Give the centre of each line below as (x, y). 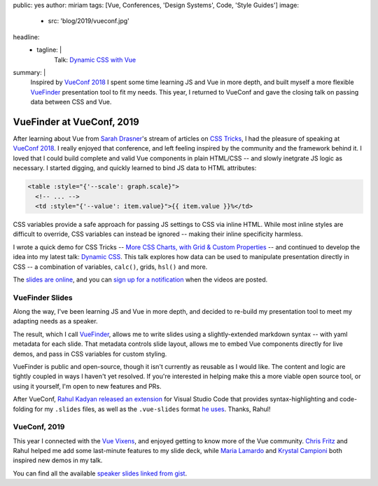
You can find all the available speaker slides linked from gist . (100, 473)
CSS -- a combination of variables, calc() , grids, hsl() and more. (110, 267)
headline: (26, 37)
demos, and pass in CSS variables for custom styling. (90, 354)
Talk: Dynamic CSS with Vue (95, 60)
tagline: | (49, 50)
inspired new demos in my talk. (58, 460)
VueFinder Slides (43, 298)
